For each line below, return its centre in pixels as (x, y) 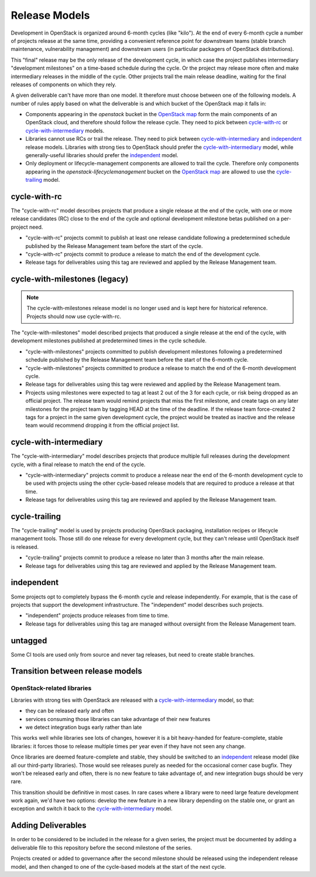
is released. (25, 547)
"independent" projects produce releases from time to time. (97, 616)
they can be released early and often (70, 711)
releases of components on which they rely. (63, 84)
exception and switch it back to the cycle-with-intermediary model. (92, 808)
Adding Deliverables (49, 826)
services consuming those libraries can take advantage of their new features (118, 719)
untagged (29, 640)
